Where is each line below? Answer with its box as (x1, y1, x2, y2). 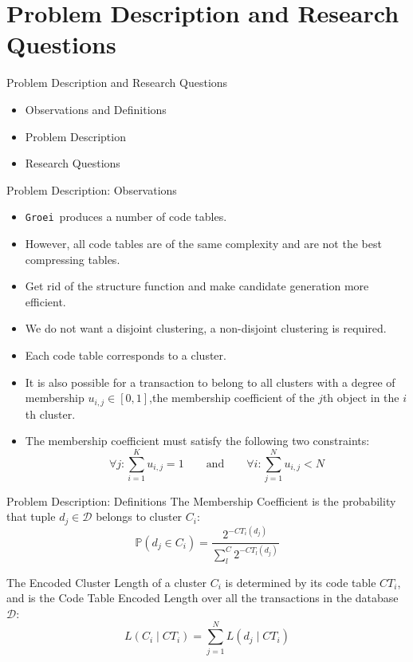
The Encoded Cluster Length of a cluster (6, 573, 207, 590)
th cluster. (25, 405, 76, 422)
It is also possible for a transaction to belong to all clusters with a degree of (25, 373, 395, 390)
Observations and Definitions (25, 100, 167, 117)
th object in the (322, 389, 399, 406)
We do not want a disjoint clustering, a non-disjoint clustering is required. (25, 320, 387, 337)
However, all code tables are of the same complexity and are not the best (25, 234, 382, 251)
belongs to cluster (96, 508, 183, 525)
